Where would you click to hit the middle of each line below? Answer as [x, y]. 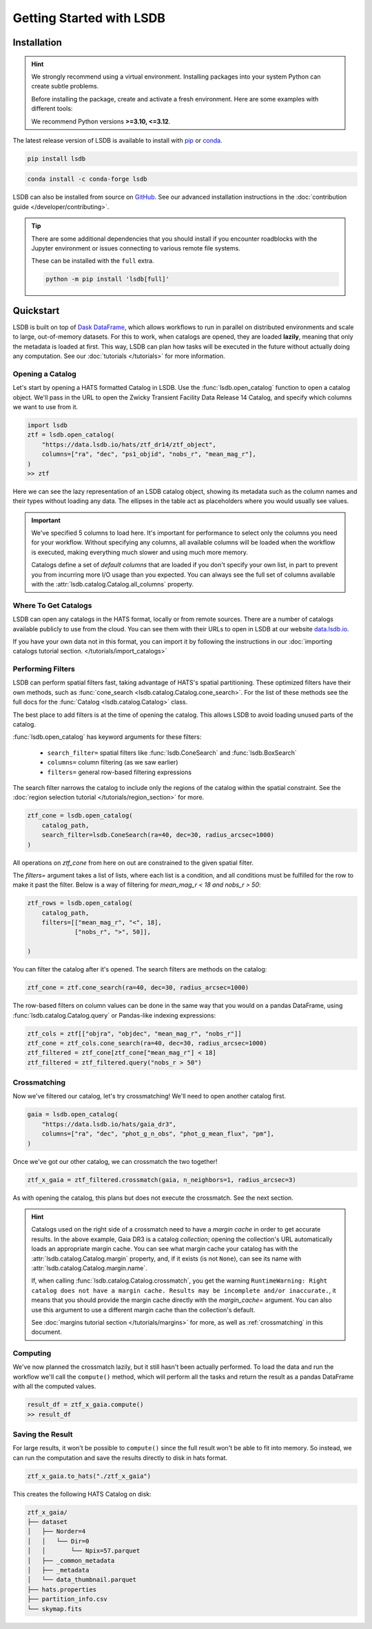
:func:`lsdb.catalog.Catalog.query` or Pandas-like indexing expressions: [114, 1015]
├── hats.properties [62, 1589]
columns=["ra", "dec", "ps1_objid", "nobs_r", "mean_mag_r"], [149, 454]
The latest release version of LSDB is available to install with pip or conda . [118, 140]
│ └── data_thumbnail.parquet [82, 1580]
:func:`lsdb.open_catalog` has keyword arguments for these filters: [107, 737]
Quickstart [36, 310]
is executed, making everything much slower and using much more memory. [139, 552]
